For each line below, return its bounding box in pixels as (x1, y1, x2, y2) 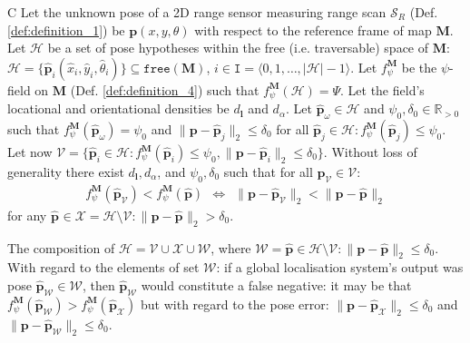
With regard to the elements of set (7, 258, 200, 277)
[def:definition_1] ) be (7, 20, 125, 39)
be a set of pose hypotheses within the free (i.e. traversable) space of (47, 38, 429, 57)
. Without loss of (323, 142, 417, 162)
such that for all (223, 162, 313, 181)
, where (211, 238, 251, 257)
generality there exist (7, 162, 124, 181)
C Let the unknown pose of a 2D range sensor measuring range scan (7, 3, 387, 21)
